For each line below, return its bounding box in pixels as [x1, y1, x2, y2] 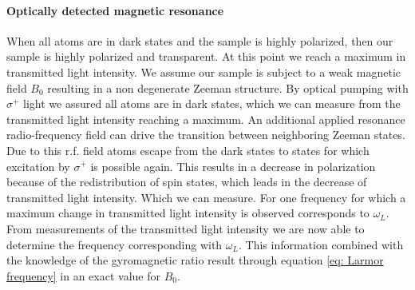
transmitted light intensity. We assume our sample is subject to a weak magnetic [6, 63, 401, 80]
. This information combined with [238, 236, 404, 252]
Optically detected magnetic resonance [6, 2, 224, 18]
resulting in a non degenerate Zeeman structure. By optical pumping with [47, 79, 409, 96]
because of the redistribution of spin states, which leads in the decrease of [6, 173, 367, 190]
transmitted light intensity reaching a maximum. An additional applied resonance [6, 110, 405, 127]
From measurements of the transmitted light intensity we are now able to [6, 220, 365, 236]
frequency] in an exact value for [6, 267, 160, 284]
